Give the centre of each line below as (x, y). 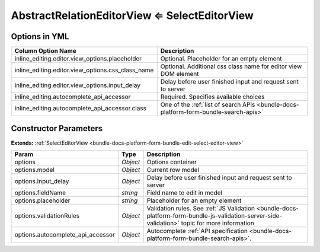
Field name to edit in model (184, 193)
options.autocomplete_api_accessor (65, 234)
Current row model (173, 170)
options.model (34, 170)
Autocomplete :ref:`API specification (197, 231)
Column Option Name (45, 51)
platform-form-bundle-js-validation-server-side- (215, 215)
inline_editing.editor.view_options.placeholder (78, 59)
